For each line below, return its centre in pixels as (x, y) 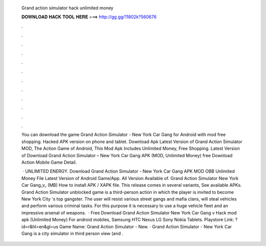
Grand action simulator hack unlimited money (67, 8)
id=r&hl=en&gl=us (40, 226)
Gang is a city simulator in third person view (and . (72, 233)
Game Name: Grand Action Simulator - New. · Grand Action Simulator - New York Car (146, 226)
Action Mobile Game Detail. (49, 162)
